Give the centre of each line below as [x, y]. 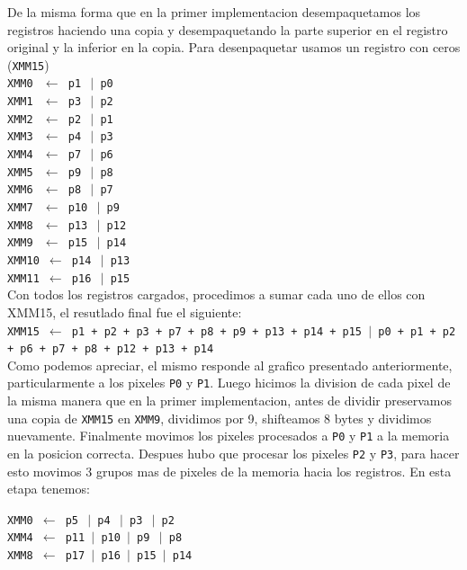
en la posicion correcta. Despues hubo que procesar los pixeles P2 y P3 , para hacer [233, 453]
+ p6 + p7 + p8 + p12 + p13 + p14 [111, 349]
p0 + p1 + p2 [417, 331]
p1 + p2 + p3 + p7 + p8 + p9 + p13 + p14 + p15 [216, 331]
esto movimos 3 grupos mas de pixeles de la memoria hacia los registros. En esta [229, 471]
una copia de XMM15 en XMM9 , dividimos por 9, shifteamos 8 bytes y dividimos [220, 418]
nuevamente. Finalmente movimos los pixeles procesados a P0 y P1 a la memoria [229, 436]
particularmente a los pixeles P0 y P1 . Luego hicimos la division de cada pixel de [229, 383]
